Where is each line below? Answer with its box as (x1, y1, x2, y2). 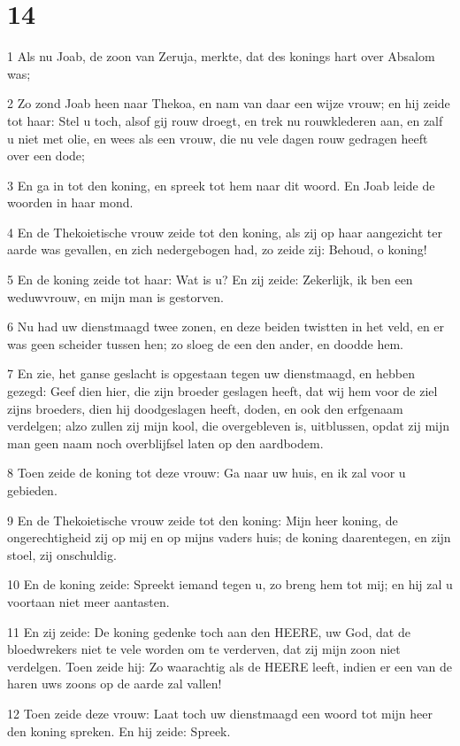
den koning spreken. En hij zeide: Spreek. (7, 721, 231, 740)
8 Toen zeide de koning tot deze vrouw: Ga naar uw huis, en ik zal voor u (7, 463, 406, 482)
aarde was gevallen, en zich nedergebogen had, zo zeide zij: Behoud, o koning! (7, 240, 427, 259)
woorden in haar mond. (7, 193, 134, 212)
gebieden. (7, 481, 57, 499)
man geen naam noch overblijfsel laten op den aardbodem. (7, 433, 324, 452)
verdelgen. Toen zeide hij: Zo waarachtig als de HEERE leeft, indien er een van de (7, 657, 453, 675)
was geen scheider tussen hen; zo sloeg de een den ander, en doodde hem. (7, 334, 404, 353)
